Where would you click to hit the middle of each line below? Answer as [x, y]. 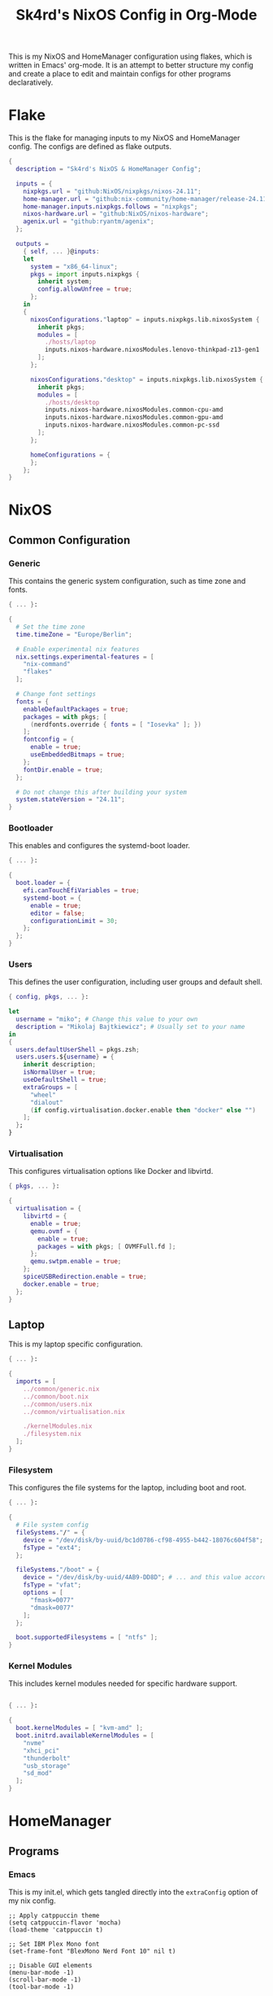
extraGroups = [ [51, 1087]
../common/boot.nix [56, 1396]
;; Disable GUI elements [50, 1965]
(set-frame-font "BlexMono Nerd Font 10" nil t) [92, 1951]
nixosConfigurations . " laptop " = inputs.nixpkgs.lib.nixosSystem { [145, 319]
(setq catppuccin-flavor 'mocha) [65, 1923]
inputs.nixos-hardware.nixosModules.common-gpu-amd [134, 418]
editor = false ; [57, 913]
